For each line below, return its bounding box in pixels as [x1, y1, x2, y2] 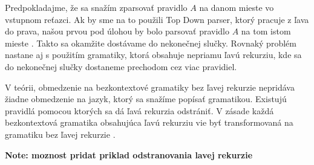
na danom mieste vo [199, 1, 274, 13]
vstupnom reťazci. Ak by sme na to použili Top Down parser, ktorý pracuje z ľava [5, 13, 309, 25]
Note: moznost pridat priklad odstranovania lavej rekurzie [5, 148, 253, 161]
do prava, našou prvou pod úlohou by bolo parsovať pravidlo [5, 25, 229, 37]
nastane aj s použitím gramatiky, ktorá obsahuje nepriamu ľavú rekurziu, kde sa [5, 48, 302, 61]
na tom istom [241, 25, 291, 37]
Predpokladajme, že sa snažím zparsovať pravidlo [5, 1, 188, 13]
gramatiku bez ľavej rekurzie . [5, 128, 116, 140]
